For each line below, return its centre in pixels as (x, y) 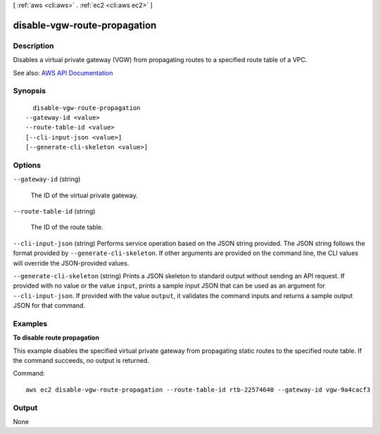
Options (27, 165)
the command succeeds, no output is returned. (81, 361)
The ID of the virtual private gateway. (84, 195)
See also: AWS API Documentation (63, 73)
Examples (30, 323)
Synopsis (29, 91)
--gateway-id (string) (47, 179)
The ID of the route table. (67, 227)
